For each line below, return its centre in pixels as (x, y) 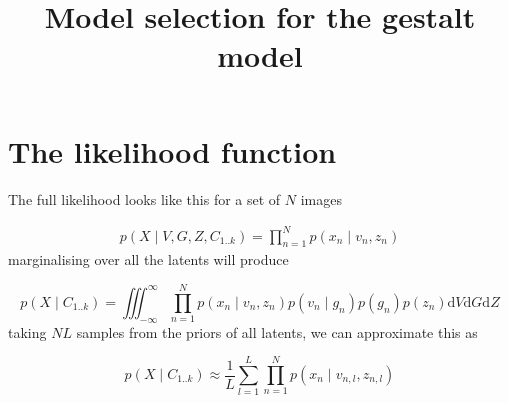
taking (27, 331)
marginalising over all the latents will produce (148, 259)
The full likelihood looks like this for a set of (144, 198)
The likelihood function (172, 150)
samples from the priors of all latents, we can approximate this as (277, 331)
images (321, 198)
